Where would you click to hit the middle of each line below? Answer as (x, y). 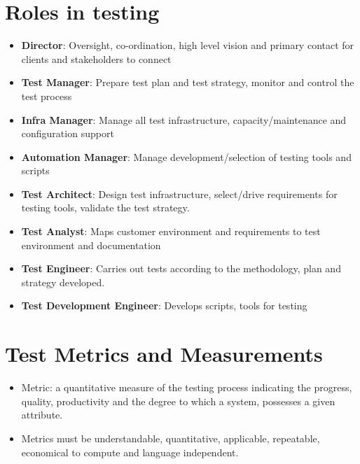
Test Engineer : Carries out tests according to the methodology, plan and (181, 268)
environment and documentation (91, 245)
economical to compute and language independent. (130, 452)
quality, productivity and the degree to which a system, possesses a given (178, 401)
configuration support (68, 133)
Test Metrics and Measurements (164, 354)
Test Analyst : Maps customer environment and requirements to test (171, 231)
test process (47, 96)
